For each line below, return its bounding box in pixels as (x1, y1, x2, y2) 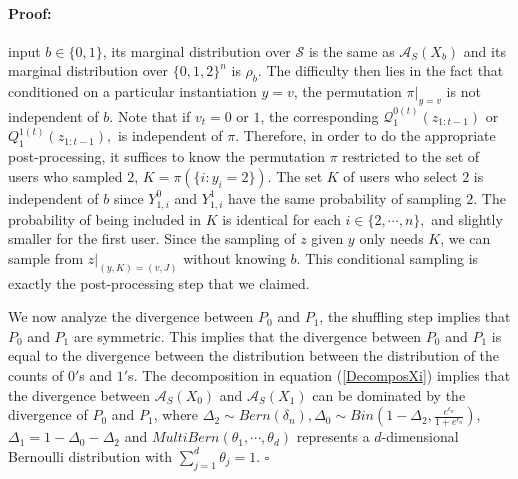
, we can (440, 228, 491, 249)
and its (463, 40, 506, 61)
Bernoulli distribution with (8, 445, 173, 466)
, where (153, 404, 199, 425)
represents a (296, 426, 370, 447)
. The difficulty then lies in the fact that (257, 60, 504, 81)
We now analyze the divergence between (8, 306, 254, 327)
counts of (8, 364, 64, 385)
